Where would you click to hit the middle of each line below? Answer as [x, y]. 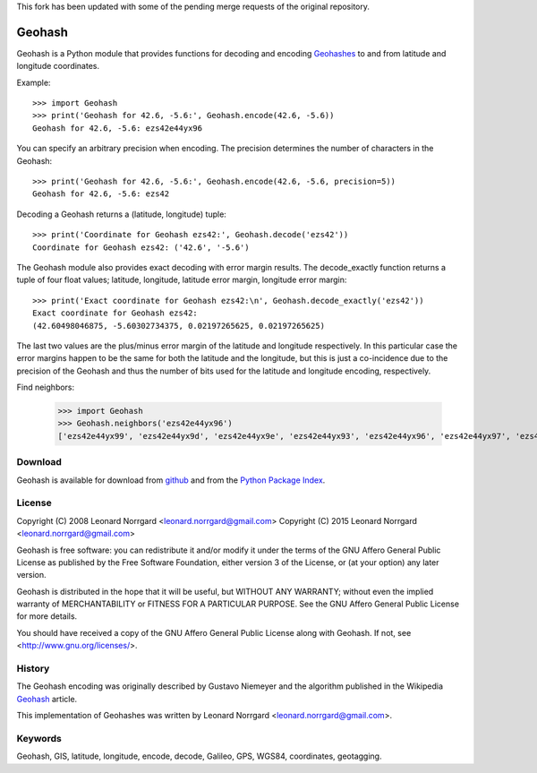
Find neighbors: [46, 387]
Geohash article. [47, 699]
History [33, 669]
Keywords [39, 738]
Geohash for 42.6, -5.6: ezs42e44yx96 [118, 128]
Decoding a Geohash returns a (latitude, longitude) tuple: [122, 214]
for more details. [47, 616]
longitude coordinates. [58, 66]
